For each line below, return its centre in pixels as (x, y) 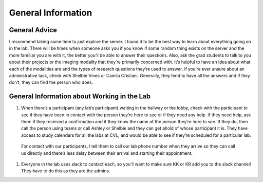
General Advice (33, 30)
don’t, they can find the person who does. (51, 82)
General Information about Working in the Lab (80, 97)
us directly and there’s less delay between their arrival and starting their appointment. (107, 153)
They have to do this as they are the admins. (66, 171)
